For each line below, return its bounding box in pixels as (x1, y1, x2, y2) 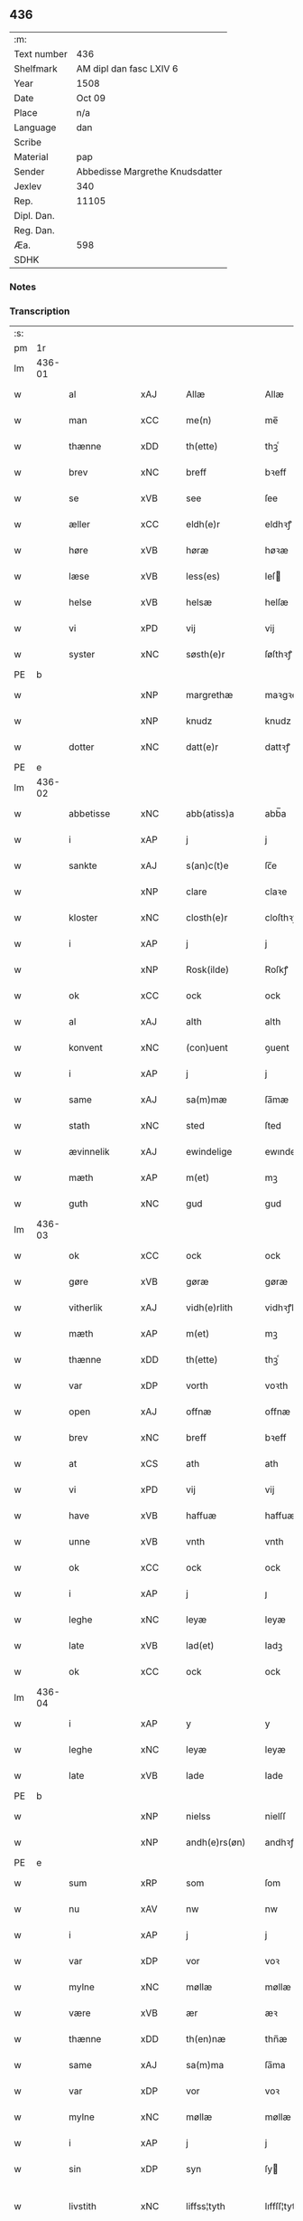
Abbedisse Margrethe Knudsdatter (76, 165, 223, 177)
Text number (14, 47, 68, 60)
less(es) (186, 570, 221, 582)
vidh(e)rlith (186, 1301, 233, 1314)
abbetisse (69, 808, 111, 820)
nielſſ (264, 1810, 286, 1823)
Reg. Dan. (14, 223, 56, 236)
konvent (69, 1042, 104, 1054)
